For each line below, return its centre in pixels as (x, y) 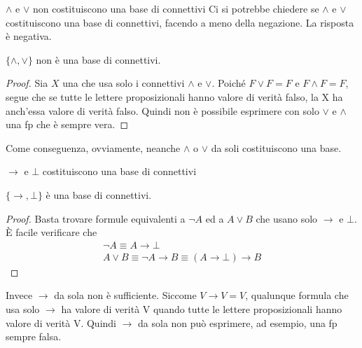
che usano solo (287, 218)
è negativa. (29, 36)
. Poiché (229, 83)
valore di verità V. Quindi (61, 322)
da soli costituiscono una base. (276, 147)
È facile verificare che (51, 232)
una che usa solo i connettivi (124, 83)
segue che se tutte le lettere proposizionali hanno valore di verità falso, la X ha (174, 96)
